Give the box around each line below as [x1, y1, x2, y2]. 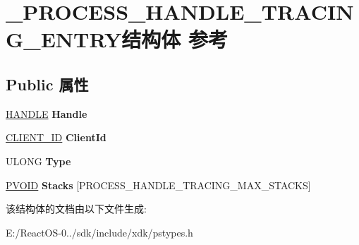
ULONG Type [6, 153, 71, 168]
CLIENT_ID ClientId [6, 130, 107, 145]
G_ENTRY [6, 25, 122, 54]
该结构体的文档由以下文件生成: [6, 201, 147, 216]
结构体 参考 [121, 25, 228, 54]
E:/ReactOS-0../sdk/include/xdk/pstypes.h [6, 225, 193, 239]
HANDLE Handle [6, 106, 87, 121]
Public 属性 [6, 73, 89, 95]
